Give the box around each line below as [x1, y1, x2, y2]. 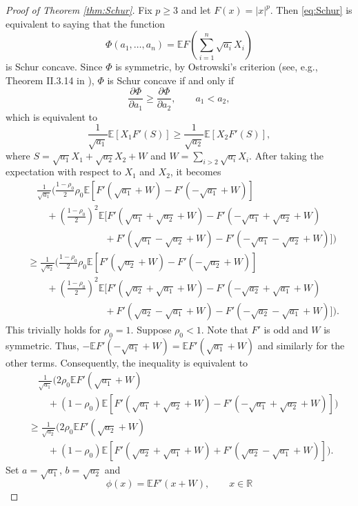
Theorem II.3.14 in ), [6, 72, 95, 87]
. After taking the [249, 148, 324, 163]
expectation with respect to [6, 164, 121, 179]
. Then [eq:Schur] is [270, 3, 352, 17]
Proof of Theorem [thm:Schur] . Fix [6, 3, 152, 17]
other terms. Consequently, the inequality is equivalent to [6, 355, 248, 369]
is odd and [263, 322, 308, 336]
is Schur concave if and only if [107, 72, 235, 87]
